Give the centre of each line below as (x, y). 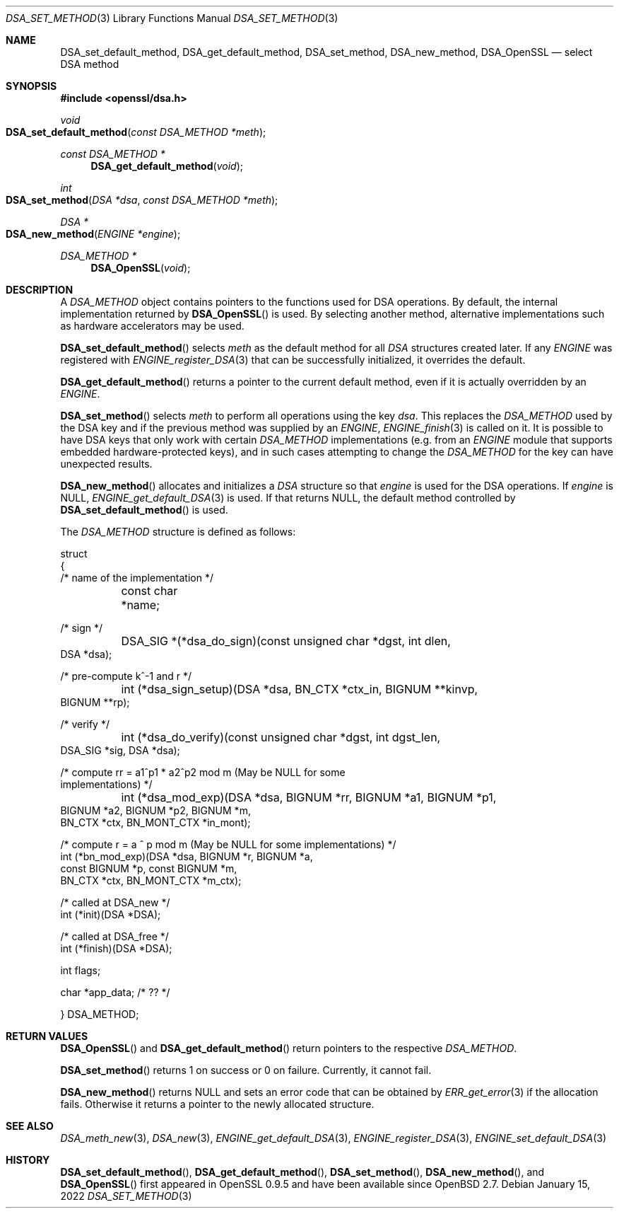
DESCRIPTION (40, 290)
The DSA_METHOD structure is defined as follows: (178, 532)
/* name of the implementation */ (137, 578)
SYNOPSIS (31, 86)
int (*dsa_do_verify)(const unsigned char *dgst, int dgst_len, (281, 737)
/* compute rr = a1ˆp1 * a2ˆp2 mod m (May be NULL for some (203, 772)
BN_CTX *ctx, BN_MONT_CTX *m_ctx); (151, 880)
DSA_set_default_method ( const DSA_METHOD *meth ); (136, 132)
